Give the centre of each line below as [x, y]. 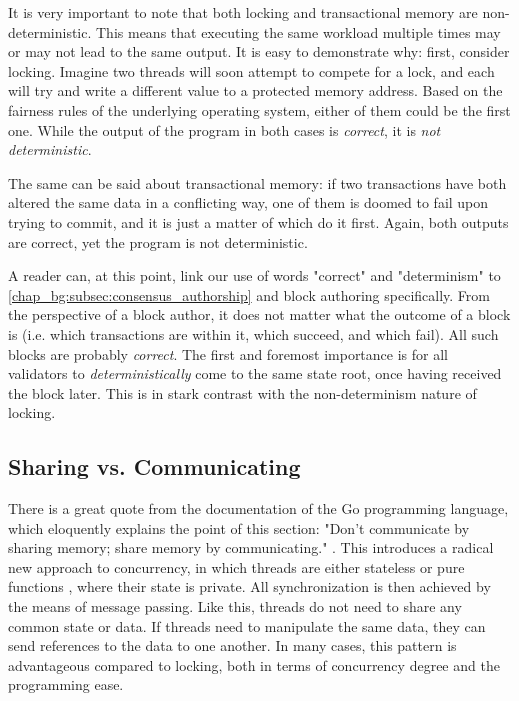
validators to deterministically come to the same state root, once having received [255, 373]
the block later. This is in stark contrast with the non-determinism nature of [242, 392]
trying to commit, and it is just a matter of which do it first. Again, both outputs [258, 221]
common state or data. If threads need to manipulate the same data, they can [247, 625]
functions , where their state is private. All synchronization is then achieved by [249, 586]
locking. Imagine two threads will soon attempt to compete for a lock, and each [251, 70]
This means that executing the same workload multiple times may [298, 31]
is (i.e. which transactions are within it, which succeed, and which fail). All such [253, 333]
